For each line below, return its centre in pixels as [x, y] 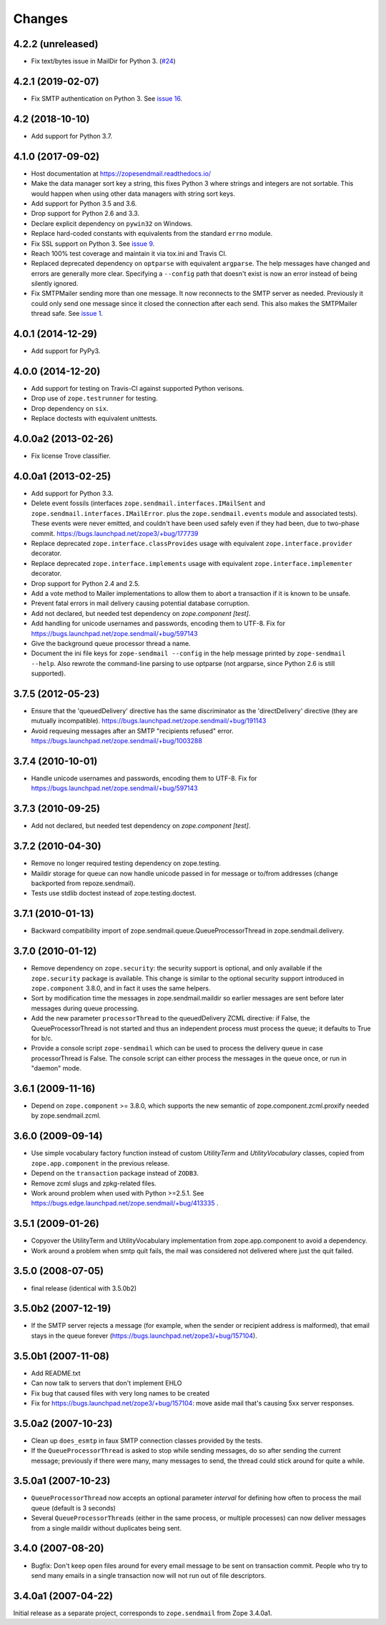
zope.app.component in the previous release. [100, 1163]
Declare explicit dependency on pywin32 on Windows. [112, 223]
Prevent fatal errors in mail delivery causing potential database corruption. [140, 603]
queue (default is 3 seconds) [73, 1508]
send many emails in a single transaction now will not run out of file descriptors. [149, 1575]
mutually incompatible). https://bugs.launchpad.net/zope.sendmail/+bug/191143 [149, 721]
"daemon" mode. [56, 1068]
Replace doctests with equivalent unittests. [94, 419]
